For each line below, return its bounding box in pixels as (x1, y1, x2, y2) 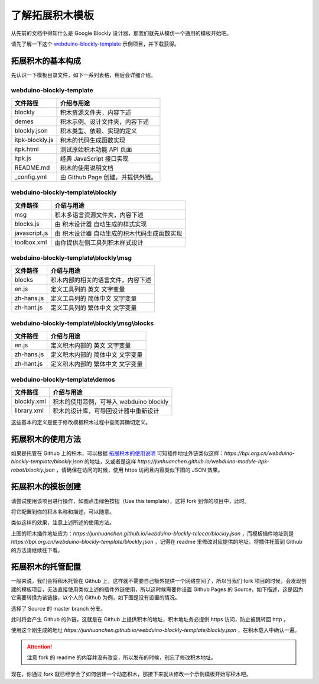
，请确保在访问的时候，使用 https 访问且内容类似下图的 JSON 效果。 (56, 466, 223, 473)
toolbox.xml (14, 238, 47, 246)
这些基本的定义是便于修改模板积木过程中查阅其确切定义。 (11, 418, 151, 425)
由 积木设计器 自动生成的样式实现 (54, 220, 147, 228)
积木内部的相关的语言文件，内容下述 (50, 276, 152, 284)
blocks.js (14, 220, 40, 228)
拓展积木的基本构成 (11, 56, 81, 66)
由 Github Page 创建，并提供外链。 (60, 173, 157, 181)
